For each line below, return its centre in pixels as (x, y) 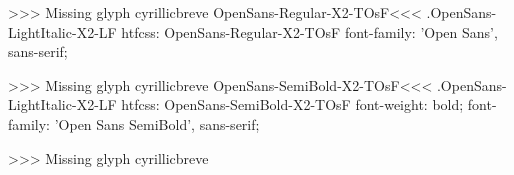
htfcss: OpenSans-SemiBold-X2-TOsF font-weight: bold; (292, 104)
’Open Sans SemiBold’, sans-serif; (157, 123)
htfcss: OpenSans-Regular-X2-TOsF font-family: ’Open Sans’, (309, 31)
